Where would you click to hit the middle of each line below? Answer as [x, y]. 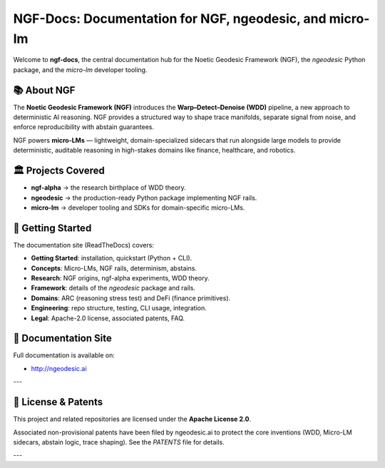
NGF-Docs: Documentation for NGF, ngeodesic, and [170, 19]
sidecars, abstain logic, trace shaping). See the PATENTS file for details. [119, 442]
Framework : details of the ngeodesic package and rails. [113, 288]
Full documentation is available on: [64, 355]
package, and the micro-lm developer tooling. [80, 70]
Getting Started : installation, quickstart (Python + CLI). [112, 258]
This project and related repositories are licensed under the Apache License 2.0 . [132, 419]
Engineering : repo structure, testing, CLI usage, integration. [119, 308]
